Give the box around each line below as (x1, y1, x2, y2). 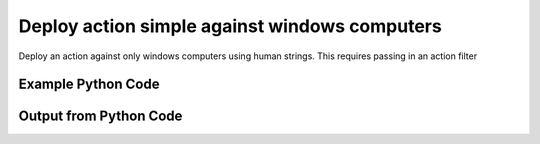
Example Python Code (18, 76, 160, 93)
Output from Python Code (18, 108, 183, 125)
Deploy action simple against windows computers (18, 15, 442, 37)
